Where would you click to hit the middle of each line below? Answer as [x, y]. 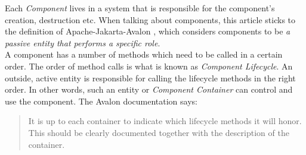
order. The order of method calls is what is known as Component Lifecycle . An [149, 66]
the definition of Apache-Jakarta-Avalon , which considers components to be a [148, 31]
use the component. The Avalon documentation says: [101, 101]
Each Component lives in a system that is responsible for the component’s [140, 8]
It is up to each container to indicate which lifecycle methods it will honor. [165, 121]
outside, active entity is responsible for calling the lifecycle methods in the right [150, 77]
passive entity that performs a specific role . [83, 42]
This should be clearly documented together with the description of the [159, 132]
